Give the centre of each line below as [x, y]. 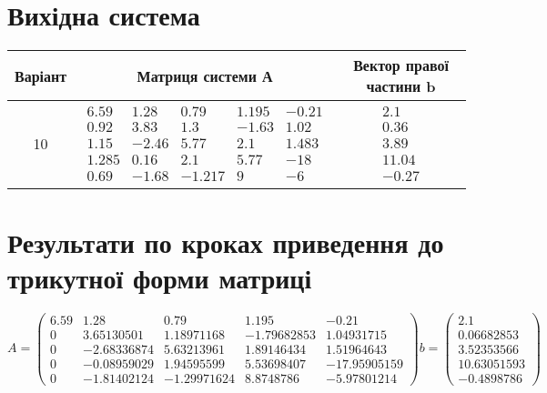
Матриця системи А [205, 76]
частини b [401, 86]
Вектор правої [401, 65]
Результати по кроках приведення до [226, 242]
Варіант [41, 76]
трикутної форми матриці [160, 277]
